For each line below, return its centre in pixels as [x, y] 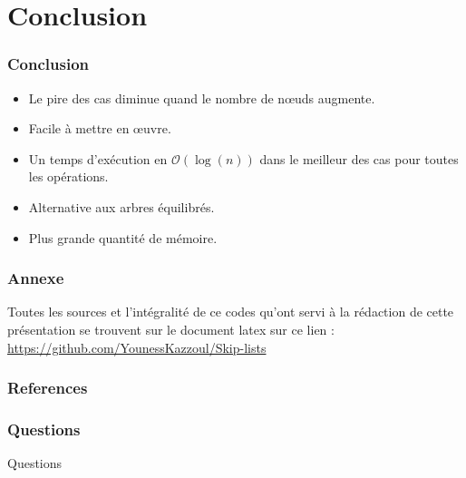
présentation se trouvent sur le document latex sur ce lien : [171, 329]
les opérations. [68, 176]
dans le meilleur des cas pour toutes [359, 158]
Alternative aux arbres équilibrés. [121, 206]
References [48, 388]
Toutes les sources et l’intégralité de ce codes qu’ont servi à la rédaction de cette [231, 312]
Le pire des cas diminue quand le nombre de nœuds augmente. [202, 98]
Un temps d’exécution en [98, 158]
